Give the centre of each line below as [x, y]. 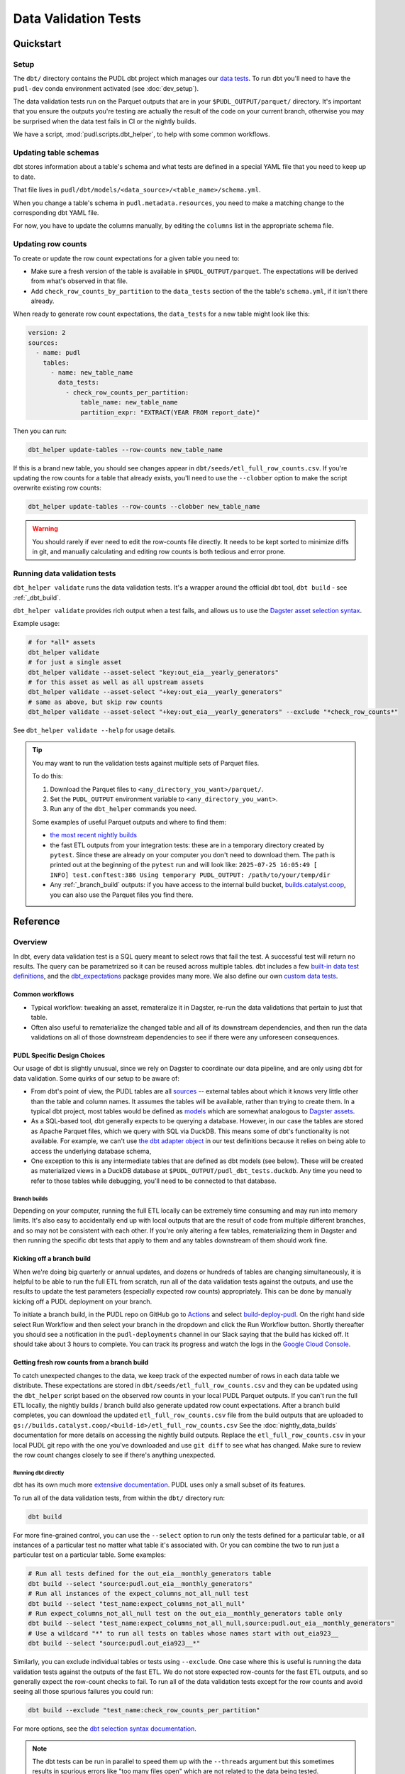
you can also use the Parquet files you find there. [122, 895]
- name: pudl [58, 353]
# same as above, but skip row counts [95, 702]
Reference [37, 921]
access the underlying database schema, [91, 1151]
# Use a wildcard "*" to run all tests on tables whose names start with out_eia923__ [183, 1633]
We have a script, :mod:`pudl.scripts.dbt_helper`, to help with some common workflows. [142, 134]
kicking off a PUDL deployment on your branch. [83, 1301]
